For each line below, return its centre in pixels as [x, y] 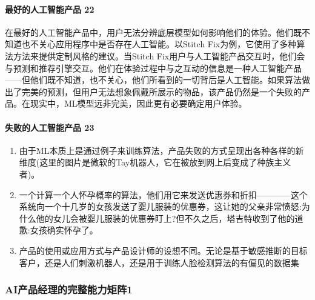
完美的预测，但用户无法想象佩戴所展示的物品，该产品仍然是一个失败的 [161, 91]
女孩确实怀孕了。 [64, 230]
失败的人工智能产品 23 [50, 127]
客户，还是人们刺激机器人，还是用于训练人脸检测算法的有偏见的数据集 [159, 262]
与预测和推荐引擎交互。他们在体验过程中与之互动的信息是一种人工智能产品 [153, 68]
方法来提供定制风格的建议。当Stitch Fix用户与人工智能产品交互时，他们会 [159, 55]
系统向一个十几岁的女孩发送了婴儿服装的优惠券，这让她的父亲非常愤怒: [160, 206]
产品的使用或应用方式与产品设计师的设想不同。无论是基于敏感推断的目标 [163, 250]
